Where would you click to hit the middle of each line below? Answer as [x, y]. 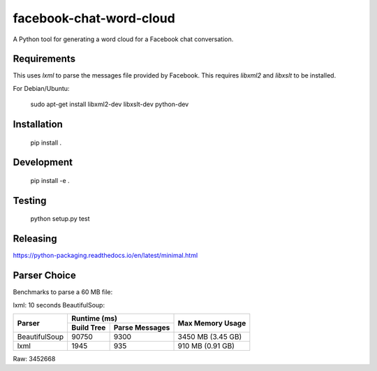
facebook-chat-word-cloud [94, 18]
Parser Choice [44, 276]
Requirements [44, 59]
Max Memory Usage [212, 323]
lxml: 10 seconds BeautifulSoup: [59, 305]
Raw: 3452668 [34, 359]
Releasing [35, 239]
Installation [38, 125]
